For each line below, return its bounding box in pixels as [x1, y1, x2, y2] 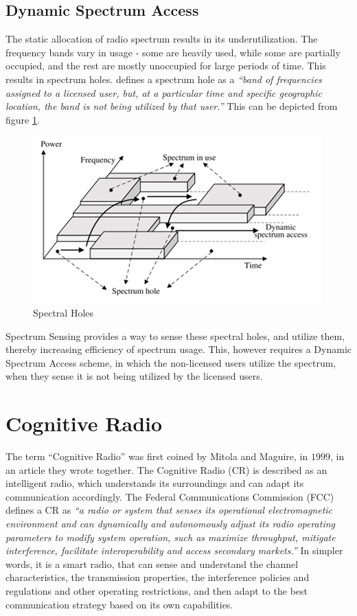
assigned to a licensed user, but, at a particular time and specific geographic [5, 85, 322, 100]
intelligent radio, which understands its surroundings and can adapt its [5, 476, 304, 490]
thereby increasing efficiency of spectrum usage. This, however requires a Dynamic [5, 342, 352, 356]
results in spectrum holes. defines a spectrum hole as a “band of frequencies [5, 71, 322, 86]
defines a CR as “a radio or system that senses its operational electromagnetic [5, 503, 333, 517]
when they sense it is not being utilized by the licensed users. [5, 369, 263, 383]
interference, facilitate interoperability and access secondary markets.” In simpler [5, 543, 343, 558]
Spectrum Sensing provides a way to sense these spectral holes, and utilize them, [5, 328, 345, 343]
